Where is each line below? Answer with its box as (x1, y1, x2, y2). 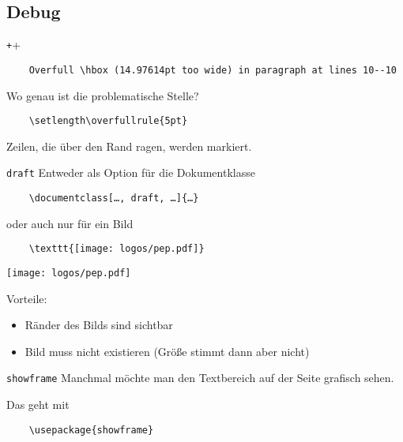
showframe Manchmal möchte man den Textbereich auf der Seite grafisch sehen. (6, 369, 394, 386)
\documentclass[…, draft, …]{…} (28, 193, 199, 204)
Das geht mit (6, 396, 70, 413)
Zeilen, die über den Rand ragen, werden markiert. (6, 137, 252, 154)
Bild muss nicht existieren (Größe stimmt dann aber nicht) (24, 343, 310, 359)
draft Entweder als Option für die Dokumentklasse (6, 164, 255, 181)
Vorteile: (6, 290, 47, 306)
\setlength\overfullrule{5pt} (28, 115, 188, 127)
